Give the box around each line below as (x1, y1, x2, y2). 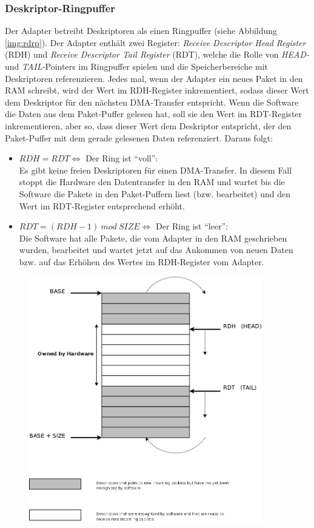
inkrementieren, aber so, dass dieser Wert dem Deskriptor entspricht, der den (5, 119, 292, 132)
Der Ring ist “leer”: (155, 220, 229, 232)
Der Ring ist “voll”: (85, 152, 158, 164)
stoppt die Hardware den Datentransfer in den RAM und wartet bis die (19, 175, 285, 188)
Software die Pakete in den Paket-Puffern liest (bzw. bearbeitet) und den (19, 187, 291, 200)
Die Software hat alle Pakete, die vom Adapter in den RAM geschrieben (19, 231, 287, 244)
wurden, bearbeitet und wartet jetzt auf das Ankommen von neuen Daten (19, 243, 293, 256)
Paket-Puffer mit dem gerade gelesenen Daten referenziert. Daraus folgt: (5, 131, 273, 144)
